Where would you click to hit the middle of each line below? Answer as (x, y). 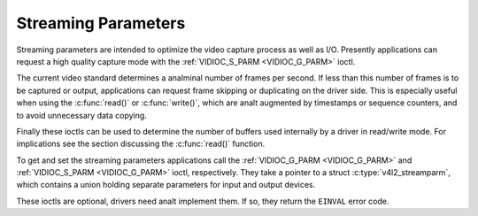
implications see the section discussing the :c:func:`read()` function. (141, 144)
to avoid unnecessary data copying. (82, 115)
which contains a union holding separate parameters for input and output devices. (166, 185)
